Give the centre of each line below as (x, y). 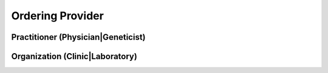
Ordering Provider (58, 16)
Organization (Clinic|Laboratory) (74, 56)
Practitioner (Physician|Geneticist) (78, 37)
